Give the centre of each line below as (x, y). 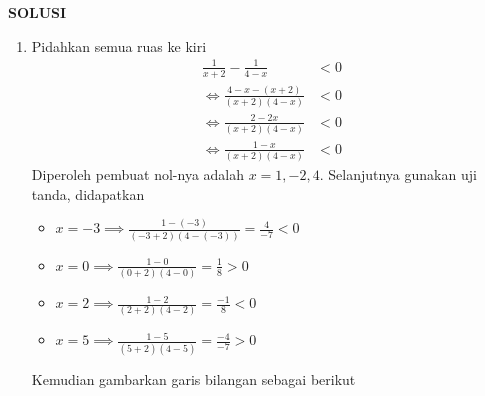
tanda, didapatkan (88, 193)
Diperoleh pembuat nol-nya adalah (138, 173)
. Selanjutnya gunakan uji (398, 173)
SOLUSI (37, 12)
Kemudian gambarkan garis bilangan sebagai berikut (193, 378)
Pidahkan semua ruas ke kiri (119, 45)
